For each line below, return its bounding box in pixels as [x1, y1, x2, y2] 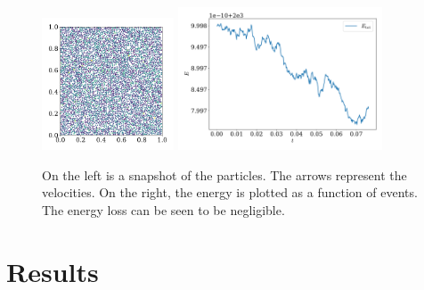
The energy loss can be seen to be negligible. [42, 200, 285, 219]
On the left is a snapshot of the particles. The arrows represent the [42, 165, 407, 184]
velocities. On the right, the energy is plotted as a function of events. [42, 183, 418, 202]
